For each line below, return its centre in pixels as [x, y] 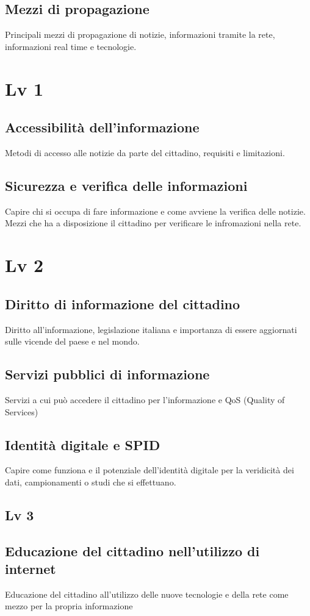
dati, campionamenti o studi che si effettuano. [91, 482]
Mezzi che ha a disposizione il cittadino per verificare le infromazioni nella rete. [153, 223]
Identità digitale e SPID [83, 444]
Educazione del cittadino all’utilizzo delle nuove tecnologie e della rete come [147, 594]
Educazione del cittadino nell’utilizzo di [132, 550]
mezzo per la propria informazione [69, 606]
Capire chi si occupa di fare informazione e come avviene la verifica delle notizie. [155, 211]
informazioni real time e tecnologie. [71, 46]
